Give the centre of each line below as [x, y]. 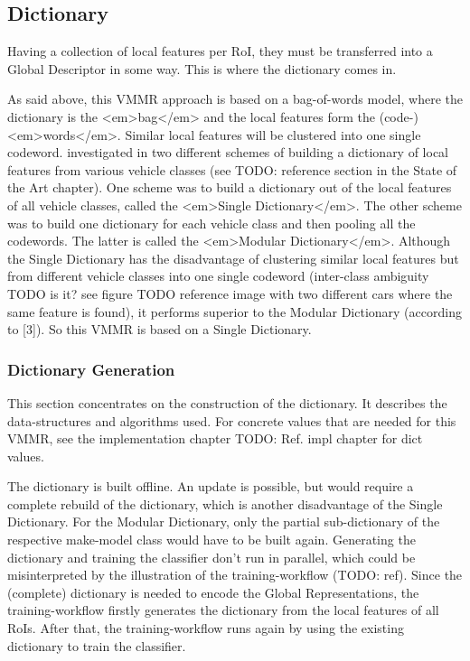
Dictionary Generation [91, 369]
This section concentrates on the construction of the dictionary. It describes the [227, 402]
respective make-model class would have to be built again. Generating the [211, 540]
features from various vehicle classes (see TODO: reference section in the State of [232, 169]
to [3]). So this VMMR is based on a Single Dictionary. [160, 329]
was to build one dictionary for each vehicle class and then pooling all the [211, 223]
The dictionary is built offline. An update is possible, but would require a [211, 486]
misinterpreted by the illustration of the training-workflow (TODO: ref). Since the [235, 575]
